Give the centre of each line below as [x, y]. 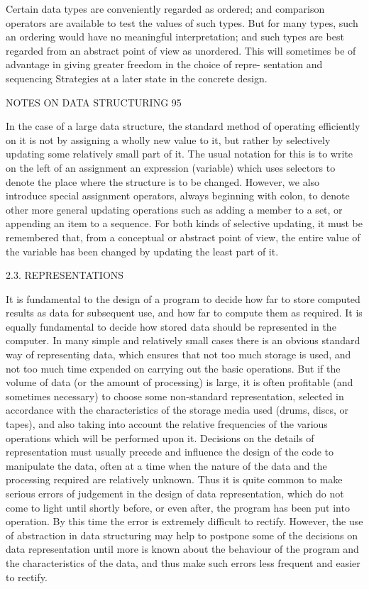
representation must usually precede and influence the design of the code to [170, 452]
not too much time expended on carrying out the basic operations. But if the [173, 368]
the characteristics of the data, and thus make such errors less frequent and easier [183, 562]
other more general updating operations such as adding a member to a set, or [174, 209]
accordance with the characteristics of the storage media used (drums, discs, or [177, 410]
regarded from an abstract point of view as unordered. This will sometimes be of [181, 50]
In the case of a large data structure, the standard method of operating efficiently [183, 126]
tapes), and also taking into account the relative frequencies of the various [167, 424]
